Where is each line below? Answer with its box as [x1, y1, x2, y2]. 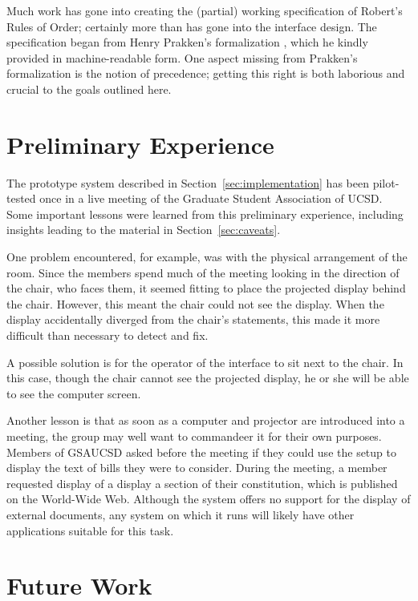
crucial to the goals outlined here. [6, 80, 172, 97]
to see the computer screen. [6, 385, 141, 401]
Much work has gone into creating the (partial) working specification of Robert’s [6, 2, 403, 18]
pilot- [372, 174, 400, 191]
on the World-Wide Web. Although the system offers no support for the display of [6, 490, 411, 507]
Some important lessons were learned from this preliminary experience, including [6, 205, 404, 222]
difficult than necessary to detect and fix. [6, 327, 209, 344]
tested [6, 190, 36, 207]
